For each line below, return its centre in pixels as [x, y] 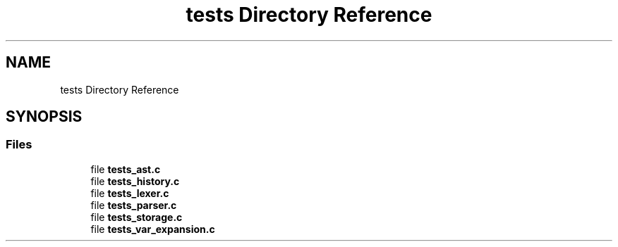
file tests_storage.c [137, 217]
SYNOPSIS [44, 117]
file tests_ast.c [126, 169]
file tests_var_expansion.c [153, 229]
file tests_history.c [135, 181]
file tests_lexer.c [130, 193]
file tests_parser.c [134, 205]
